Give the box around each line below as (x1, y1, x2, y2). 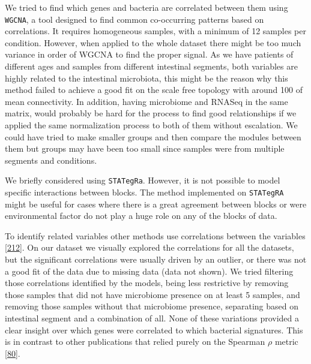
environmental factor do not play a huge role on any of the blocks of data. (5, 209, 277, 222)
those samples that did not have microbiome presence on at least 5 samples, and (5, 288, 300, 300)
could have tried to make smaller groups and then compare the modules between (5, 130, 301, 143)
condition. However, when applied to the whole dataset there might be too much (5, 36, 301, 49)
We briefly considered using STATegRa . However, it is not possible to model (5, 174, 280, 186)
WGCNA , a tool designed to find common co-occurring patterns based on (5, 13, 264, 25)
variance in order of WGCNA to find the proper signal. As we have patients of (5, 48, 294, 61)
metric (274, 335, 298, 348)
